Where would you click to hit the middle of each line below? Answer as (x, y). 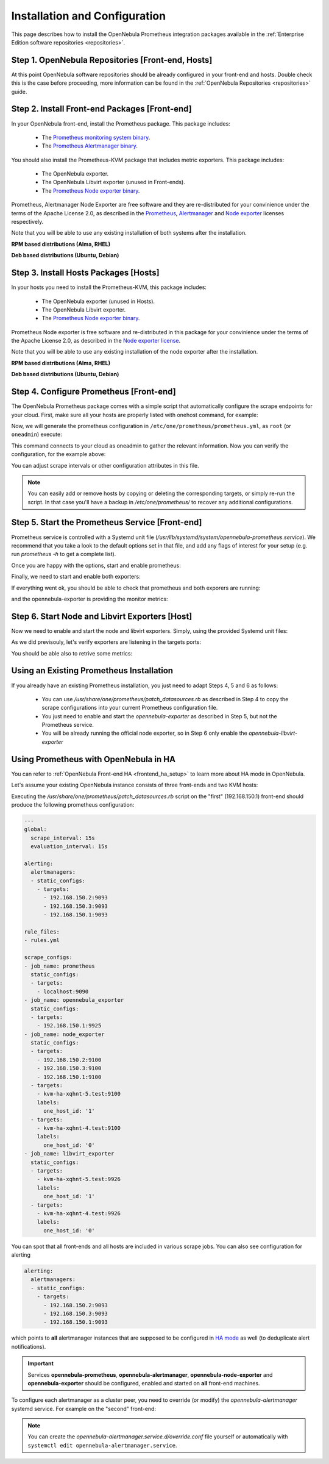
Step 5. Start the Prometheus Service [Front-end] (107, 522)
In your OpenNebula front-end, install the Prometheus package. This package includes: (121, 123)
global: (35, 830)
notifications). (29, 1346)
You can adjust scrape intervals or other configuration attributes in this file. (105, 465)
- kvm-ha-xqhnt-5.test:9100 (79, 1094)
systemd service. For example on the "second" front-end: (84, 1409)
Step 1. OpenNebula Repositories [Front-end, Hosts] (112, 60)
